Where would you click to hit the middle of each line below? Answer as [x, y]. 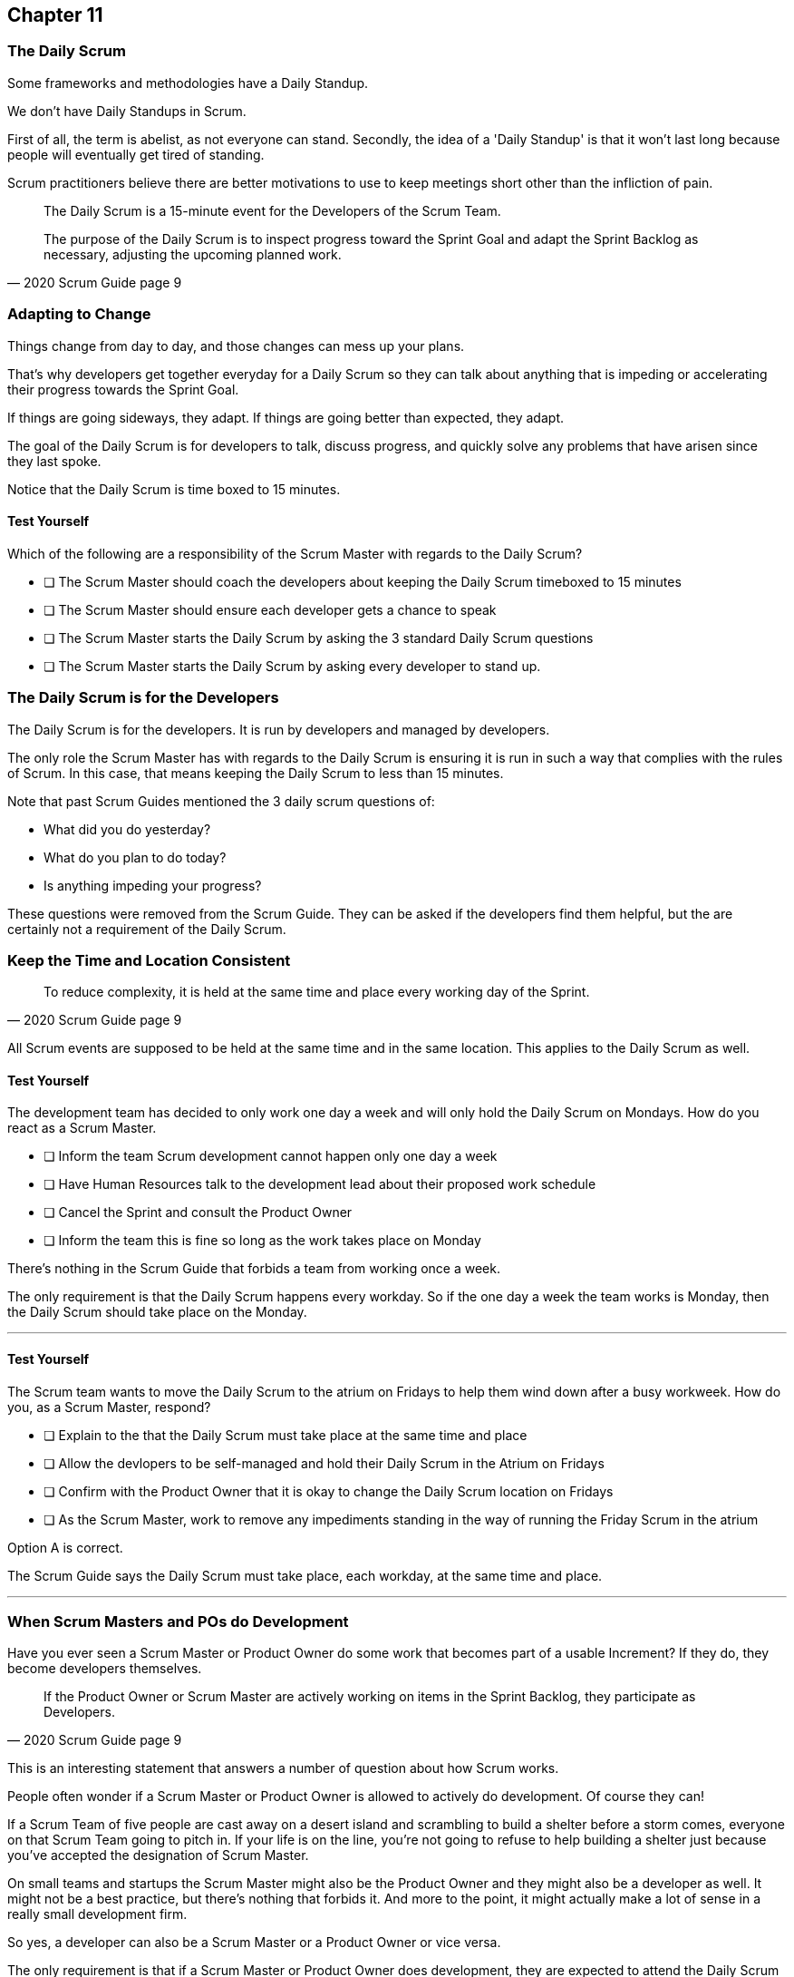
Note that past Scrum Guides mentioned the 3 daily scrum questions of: [221, 801]
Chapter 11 [55, 15]
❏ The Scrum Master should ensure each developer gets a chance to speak [270, 609]
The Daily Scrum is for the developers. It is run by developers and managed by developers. [279, 729]
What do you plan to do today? [135, 857]
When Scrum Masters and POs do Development [178, 1622]
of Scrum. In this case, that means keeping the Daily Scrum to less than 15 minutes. [256, 773]
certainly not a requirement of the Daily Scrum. [147, 929]
